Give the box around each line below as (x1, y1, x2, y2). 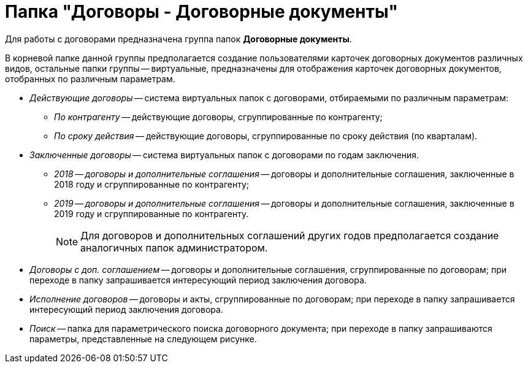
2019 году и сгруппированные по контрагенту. (54, 208, 249, 219)
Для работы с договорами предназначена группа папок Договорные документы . (5, 33, 352, 44)
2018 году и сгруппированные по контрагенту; (54, 178, 249, 190)
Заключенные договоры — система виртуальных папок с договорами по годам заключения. (29, 149, 419, 160)
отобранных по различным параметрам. (5, 73, 175, 84)
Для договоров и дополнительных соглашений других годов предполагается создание (80, 229, 499, 242)
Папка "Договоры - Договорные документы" (5, 1, 398, 22)
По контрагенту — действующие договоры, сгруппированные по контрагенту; (54, 111, 383, 122)
